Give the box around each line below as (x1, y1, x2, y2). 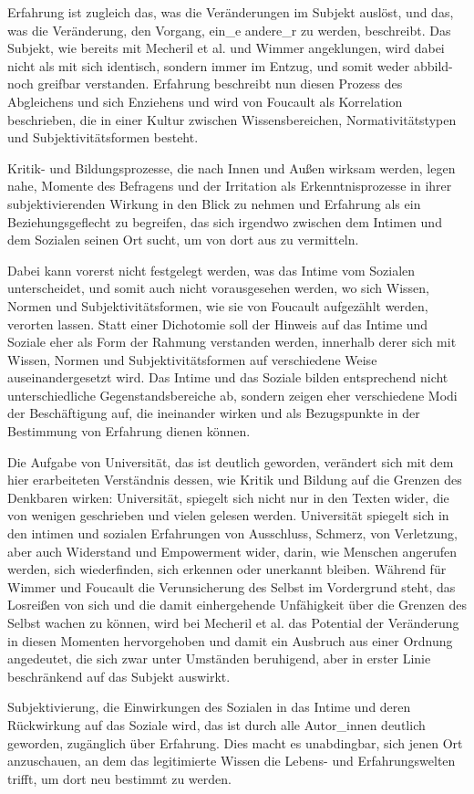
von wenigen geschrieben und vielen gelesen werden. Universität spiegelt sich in (7, 506, 449, 525)
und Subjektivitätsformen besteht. (7, 128, 199, 147)
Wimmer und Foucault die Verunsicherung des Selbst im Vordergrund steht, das (7, 577, 456, 596)
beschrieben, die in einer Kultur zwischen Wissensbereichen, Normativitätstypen (7, 110, 457, 129)
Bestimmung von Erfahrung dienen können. (7, 422, 251, 441)
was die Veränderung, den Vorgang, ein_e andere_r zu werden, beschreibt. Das (7, 20, 451, 39)
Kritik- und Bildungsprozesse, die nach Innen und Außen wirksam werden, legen (7, 158, 456, 177)
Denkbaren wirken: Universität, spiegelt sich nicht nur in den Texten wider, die (7, 487, 449, 507)
